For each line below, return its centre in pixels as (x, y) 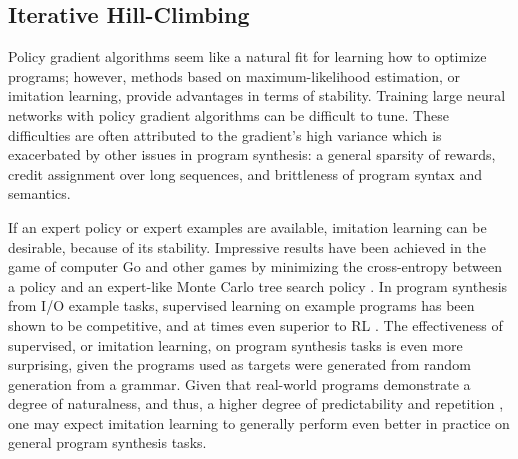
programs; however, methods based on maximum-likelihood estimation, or (234, 75)
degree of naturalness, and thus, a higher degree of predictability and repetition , (256, 403)
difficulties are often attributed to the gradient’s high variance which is (225, 134)
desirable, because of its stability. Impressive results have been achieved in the (247, 246)
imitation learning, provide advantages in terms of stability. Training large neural (257, 95)
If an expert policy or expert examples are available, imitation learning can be (247, 226)
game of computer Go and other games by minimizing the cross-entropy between (255, 266)
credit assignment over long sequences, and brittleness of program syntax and (245, 173)
